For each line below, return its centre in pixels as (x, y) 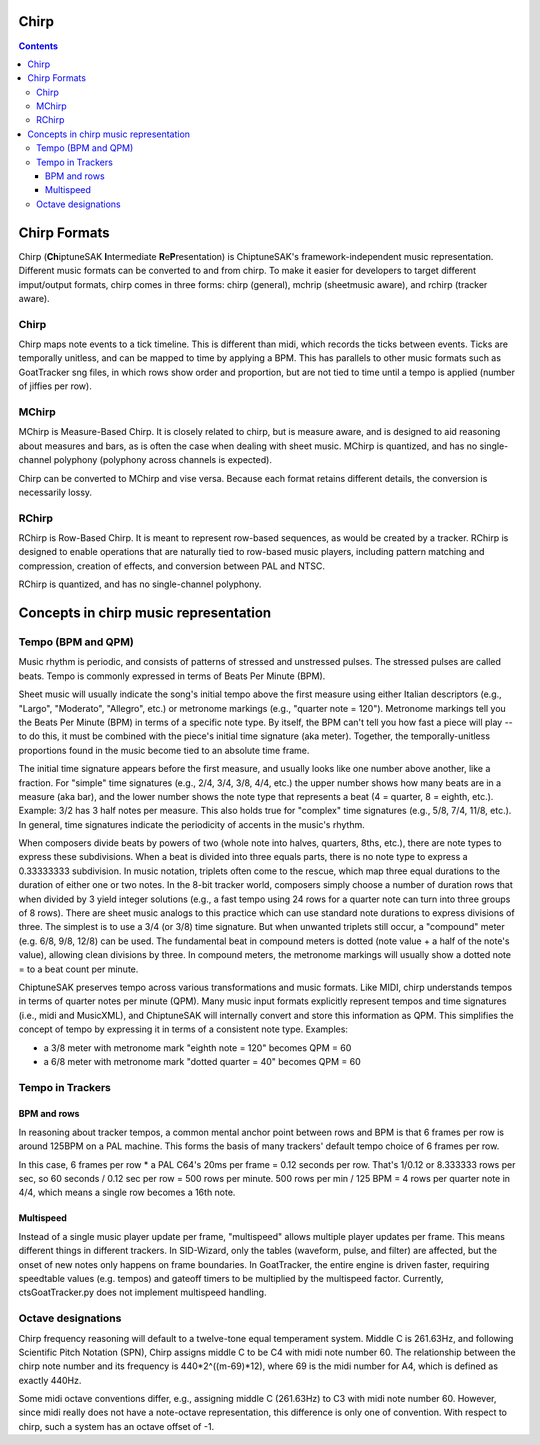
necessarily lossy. (55, 492)
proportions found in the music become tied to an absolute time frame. (164, 750)
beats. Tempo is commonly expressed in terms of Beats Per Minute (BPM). (172, 676)
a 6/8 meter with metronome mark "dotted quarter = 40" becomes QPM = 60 (202, 1061)
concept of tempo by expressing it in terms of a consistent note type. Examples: (183, 1029)
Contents (38, 46)
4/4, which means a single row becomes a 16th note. (127, 1192)
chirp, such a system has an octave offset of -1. (116, 1426)
